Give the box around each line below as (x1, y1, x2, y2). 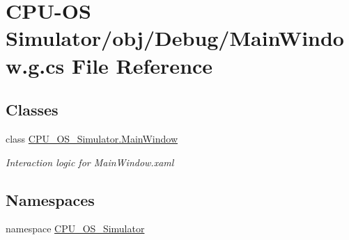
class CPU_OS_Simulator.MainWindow (6, 131, 178, 145)
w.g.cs (6, 51, 65, 79)
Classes (6, 99, 59, 120)
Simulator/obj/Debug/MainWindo (6, 24, 344, 52)
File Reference (71, 51, 213, 79)
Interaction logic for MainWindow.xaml (6, 154, 174, 169)
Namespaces (6, 189, 95, 210)
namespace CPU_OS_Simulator (6, 221, 145, 236)
